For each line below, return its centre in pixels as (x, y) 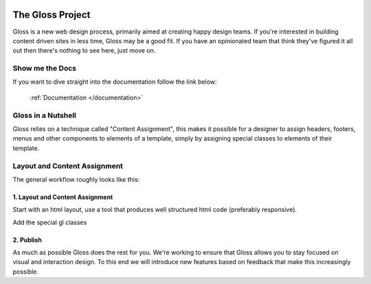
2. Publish (27, 239)
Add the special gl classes (50, 222)
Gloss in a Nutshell (45, 115)
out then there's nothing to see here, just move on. (84, 51)
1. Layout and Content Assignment (63, 197)
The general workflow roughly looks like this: (76, 179)
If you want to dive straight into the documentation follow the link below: (115, 82)
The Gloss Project (52, 15)
